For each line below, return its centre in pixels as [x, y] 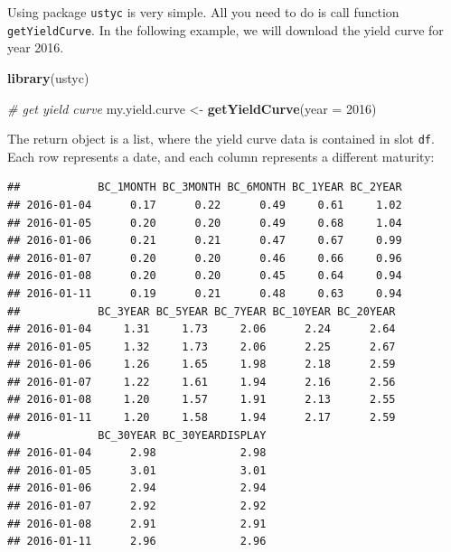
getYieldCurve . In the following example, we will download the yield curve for [225, 29]
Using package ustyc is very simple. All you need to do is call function [203, 12]
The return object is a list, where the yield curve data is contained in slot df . [221, 139]
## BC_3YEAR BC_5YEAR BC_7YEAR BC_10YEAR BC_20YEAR [202, 311]
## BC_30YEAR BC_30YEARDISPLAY [137, 435]
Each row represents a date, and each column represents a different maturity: [221, 156]
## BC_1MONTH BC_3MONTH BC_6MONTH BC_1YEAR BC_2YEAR [205, 187]
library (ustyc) [48, 77]
